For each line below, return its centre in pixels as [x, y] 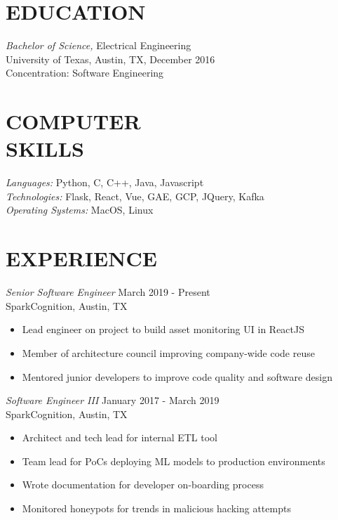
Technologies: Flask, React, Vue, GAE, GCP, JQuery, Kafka [135, 196]
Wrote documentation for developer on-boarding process [143, 485]
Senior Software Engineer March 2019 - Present [108, 292]
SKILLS [45, 149]
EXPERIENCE [81, 258]
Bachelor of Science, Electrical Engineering [99, 45]
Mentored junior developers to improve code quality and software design [177, 376]
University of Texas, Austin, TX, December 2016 [110, 59]
